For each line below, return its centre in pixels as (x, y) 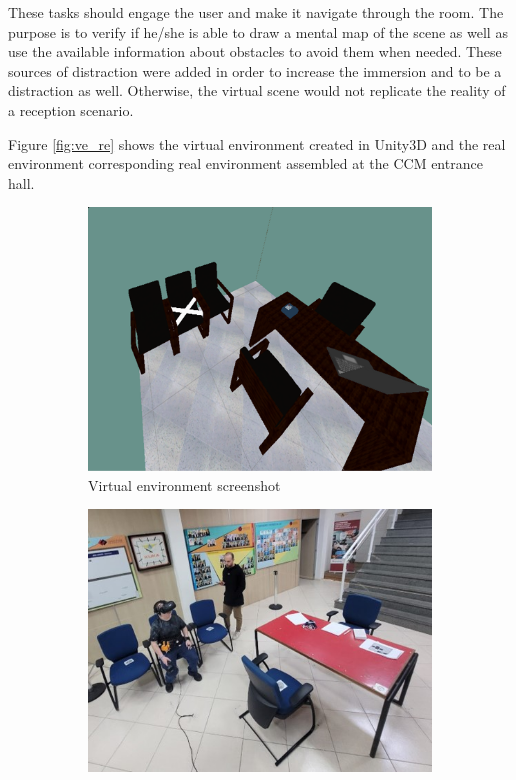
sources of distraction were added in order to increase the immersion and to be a (255, 70)
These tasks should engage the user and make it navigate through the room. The (256, 12)
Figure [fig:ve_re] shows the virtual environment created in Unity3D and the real (257, 143)
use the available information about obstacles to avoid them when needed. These (255, 51)
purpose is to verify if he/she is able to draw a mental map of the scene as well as (258, 31)
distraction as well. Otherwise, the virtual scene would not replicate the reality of (257, 90)
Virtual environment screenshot (184, 484)
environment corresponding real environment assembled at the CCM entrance (245, 163)
